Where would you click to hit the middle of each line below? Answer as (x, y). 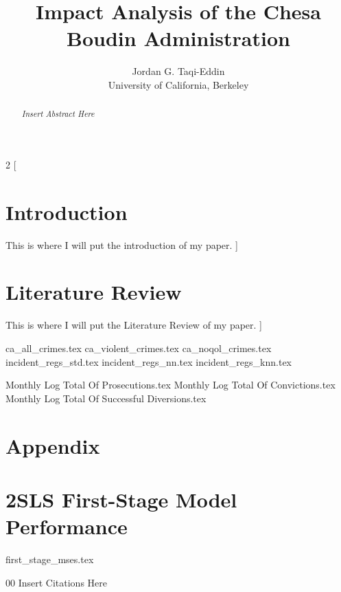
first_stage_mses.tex (50, 559)
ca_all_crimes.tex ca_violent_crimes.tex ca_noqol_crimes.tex (139, 348)
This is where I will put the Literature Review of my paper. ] (134, 325)
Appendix (53, 445)
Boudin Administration (178, 38)
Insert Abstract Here (58, 114)
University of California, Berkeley (178, 84)
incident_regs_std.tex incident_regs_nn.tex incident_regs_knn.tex (149, 361)
